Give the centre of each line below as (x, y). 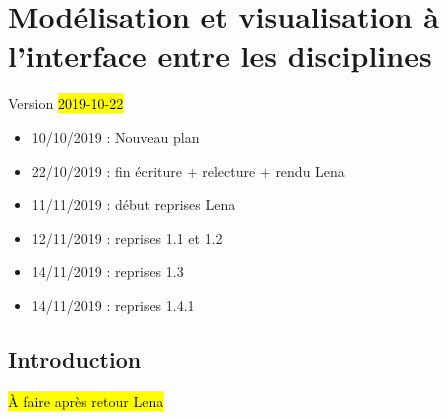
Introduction (75, 358)
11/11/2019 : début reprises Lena (133, 204)
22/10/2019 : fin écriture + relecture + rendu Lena (188, 170)
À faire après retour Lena (86, 400)
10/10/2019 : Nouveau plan (115, 136)
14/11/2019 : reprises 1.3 (107, 271)
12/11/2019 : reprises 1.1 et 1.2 (127, 237)
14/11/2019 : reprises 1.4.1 (113, 304)
